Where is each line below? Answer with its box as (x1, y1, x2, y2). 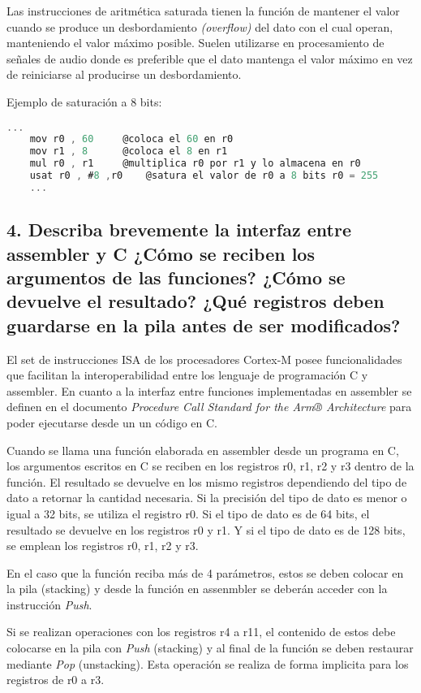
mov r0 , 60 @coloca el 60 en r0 (29, 133, 234, 145)
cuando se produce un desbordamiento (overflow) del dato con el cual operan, (6, 18, 393, 35)
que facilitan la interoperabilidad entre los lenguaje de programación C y (6, 366, 368, 383)
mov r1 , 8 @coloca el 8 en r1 (29, 145, 228, 158)
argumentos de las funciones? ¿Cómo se (6, 264, 346, 289)
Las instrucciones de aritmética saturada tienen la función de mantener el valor (6, 2, 400, 19)
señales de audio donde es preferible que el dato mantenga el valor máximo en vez (6, 50, 413, 67)
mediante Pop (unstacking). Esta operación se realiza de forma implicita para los (6, 655, 409, 672)
